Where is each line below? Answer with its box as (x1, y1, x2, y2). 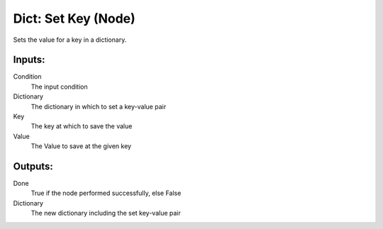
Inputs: (13, 54, 45, 66)
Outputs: (13, 160, 53, 172)
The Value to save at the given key (30, 142, 131, 150)
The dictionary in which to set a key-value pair (30, 102, 167, 111)
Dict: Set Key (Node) (13, 11, 136, 26)
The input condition (30, 82, 88, 91)
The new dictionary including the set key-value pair (30, 209, 181, 218)
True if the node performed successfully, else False (30, 189, 182, 198)
